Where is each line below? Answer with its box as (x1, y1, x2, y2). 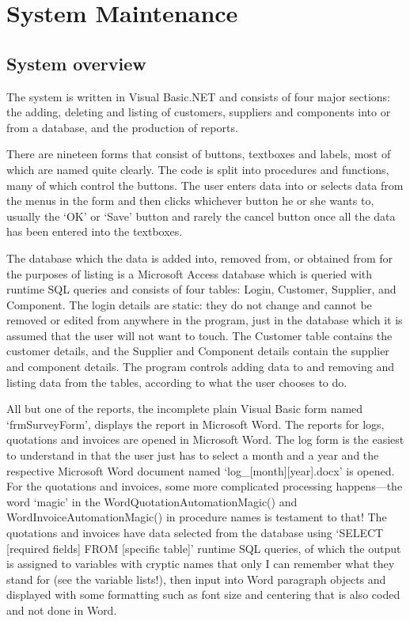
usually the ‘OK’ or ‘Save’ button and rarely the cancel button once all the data (6, 207, 396, 224)
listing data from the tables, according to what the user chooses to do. (6, 373, 347, 390)
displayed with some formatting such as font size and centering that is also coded (6, 586, 401, 603)
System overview (6, 51, 146, 75)
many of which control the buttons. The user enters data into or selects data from (6, 176, 404, 193)
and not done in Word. (6, 601, 117, 618)
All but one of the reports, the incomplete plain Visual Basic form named (6, 400, 363, 417)
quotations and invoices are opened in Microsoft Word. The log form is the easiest (6, 431, 404, 448)
